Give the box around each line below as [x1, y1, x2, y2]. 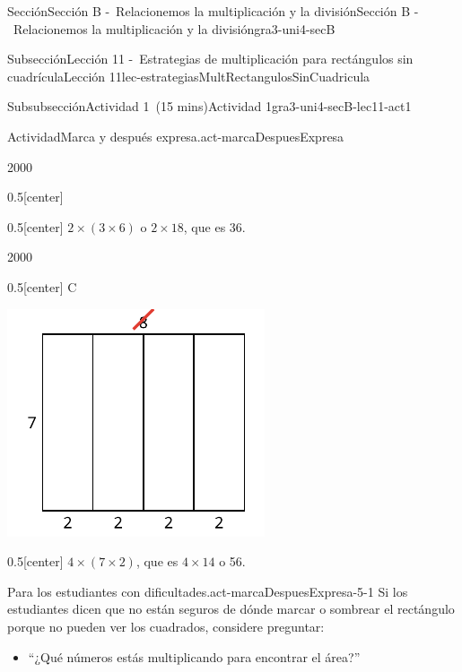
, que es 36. [183, 217, 246, 236]
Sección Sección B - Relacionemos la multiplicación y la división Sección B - [7, 2, 419, 20]
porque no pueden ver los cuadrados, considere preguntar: [7, 616, 325, 635]
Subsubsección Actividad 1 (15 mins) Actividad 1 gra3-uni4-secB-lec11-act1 [7, 97, 412, 116]
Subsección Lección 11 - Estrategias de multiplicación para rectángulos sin [7, 49, 414, 68]
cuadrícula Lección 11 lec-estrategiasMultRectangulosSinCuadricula [7, 66, 370, 85]
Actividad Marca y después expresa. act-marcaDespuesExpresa [7, 126, 344, 145]
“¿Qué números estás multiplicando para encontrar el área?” [28, 647, 361, 666]
